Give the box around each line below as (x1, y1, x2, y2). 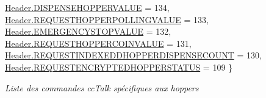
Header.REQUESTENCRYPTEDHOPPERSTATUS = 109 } (5, 60, 233, 73)
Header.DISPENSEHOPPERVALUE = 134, (5, 1, 170, 13)
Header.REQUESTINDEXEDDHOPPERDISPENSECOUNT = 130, (5, 49, 262, 61)
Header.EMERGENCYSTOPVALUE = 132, (5, 25, 171, 38)
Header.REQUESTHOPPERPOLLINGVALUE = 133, (5, 13, 209, 26)
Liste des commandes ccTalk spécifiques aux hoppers (5, 81, 199, 94)
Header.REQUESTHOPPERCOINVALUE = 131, (5, 37, 192, 49)
